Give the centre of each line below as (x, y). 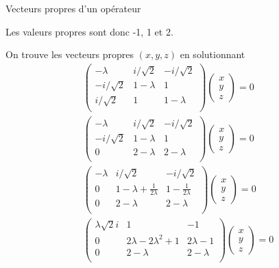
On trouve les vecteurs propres (70, 54)
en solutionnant (213, 54)
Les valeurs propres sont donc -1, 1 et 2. (89, 31)
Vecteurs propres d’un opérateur (73, 8)
